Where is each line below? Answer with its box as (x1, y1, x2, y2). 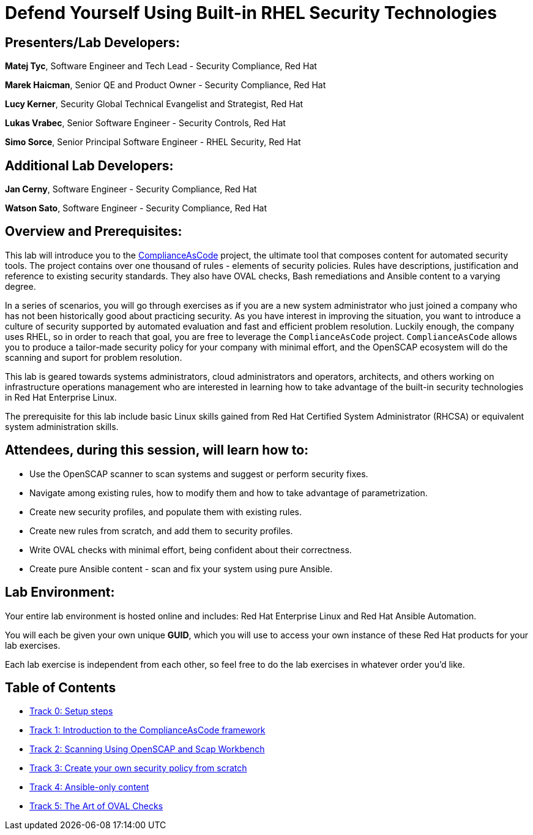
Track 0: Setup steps (29, 706, 113, 717)
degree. (5, 281, 36, 292)
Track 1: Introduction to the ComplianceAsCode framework (29, 725, 266, 736)
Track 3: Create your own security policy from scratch (29, 763, 247, 774)
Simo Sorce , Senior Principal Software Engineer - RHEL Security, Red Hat (5, 137, 301, 148)
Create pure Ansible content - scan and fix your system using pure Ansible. (29, 563, 333, 574)
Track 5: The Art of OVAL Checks (29, 801, 163, 812)
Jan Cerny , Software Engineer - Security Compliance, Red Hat (5, 184, 257, 195)
